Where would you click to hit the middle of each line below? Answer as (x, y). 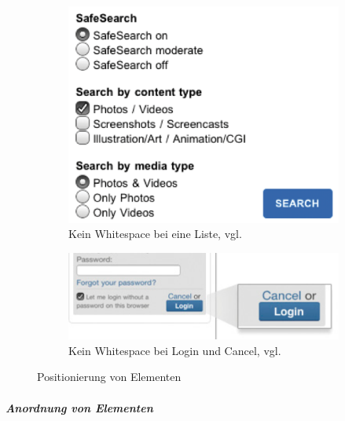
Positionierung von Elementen (109, 377)
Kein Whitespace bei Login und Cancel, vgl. (175, 350)
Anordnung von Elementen (79, 407)
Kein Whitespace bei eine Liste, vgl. (155, 234)
